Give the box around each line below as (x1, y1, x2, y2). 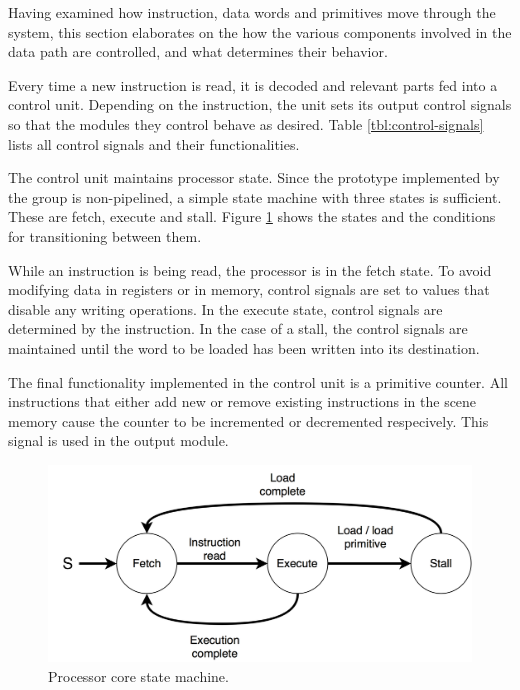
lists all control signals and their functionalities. (8, 133, 300, 154)
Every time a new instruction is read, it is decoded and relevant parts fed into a (8, 74, 498, 95)
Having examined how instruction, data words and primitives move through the (8, 2, 496, 22)
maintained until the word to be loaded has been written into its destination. (8, 337, 480, 358)
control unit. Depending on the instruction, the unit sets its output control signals (8, 94, 512, 115)
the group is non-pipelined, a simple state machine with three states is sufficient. (8, 186, 502, 207)
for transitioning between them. (8, 225, 202, 246)
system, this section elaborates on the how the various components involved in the (8, 21, 512, 42)
